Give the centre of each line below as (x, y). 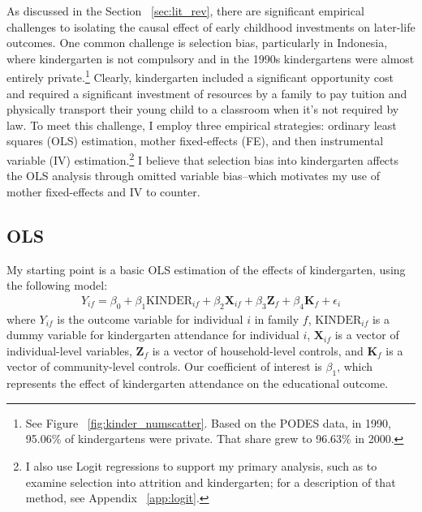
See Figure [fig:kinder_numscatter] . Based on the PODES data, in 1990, (208, 422)
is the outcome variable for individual (150, 318)
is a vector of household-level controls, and (258, 350)
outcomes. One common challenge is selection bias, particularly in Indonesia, (197, 43)
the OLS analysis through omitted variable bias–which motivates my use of (193, 176)
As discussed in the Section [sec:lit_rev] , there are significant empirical (185, 11)
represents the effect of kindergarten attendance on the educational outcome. (198, 383)
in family (277, 318)
